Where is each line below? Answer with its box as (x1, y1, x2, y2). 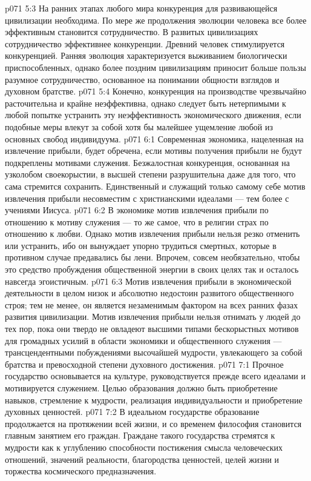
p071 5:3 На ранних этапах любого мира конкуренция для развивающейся (5, 2, 278, 14)
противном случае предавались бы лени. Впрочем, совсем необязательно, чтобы (5, 251, 300, 264)
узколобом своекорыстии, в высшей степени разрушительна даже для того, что (5, 168, 296, 181)
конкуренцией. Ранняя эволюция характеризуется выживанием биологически (5, 49, 287, 62)
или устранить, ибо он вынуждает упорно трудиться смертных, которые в (5, 239, 277, 251)
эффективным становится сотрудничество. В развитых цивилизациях (5, 25, 258, 38)
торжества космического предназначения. (5, 465, 157, 477)
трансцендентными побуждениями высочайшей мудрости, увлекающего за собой (5, 346, 303, 359)
